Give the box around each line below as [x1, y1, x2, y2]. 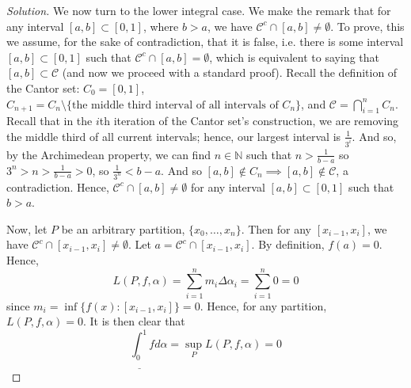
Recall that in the [6, 112, 93, 129]
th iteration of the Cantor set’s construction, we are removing [99, 112, 399, 129]
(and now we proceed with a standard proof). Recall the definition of [62, 64, 398, 81]
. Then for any [241, 220, 311, 237]
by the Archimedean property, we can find [6, 146, 211, 162]
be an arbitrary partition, [61, 220, 185, 237]
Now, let [6, 220, 48, 237]
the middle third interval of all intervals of [72, 99, 279, 111]
